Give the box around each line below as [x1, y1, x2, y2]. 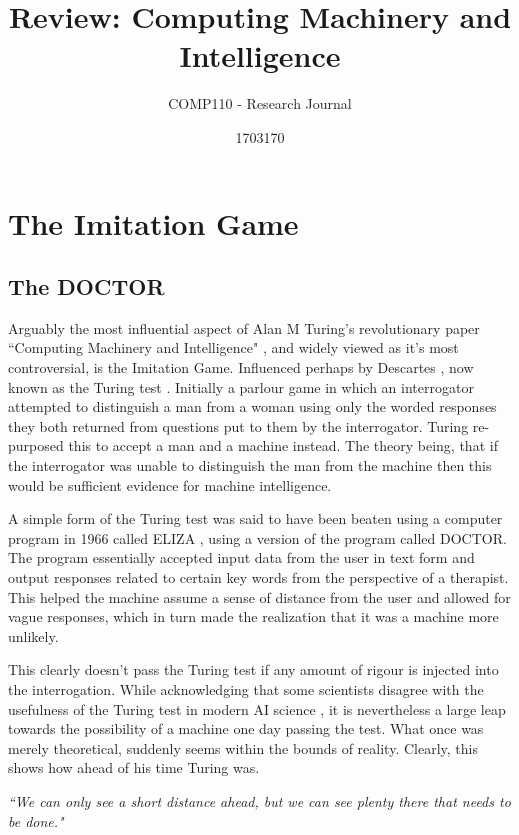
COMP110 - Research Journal [168, 93, 352, 114]
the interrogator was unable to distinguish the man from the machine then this [8, 455, 492, 476]
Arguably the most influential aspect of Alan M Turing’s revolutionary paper [8, 317, 480, 338]
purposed [8, 435, 64, 456]
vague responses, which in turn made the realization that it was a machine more [8, 606, 499, 627]
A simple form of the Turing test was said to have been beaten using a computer [8, 508, 503, 529]
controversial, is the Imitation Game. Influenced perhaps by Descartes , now [8, 357, 474, 378]
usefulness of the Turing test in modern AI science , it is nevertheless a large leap [8, 698, 506, 719]
